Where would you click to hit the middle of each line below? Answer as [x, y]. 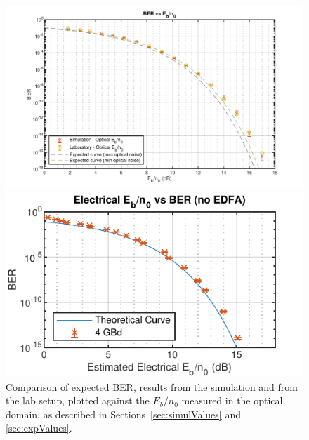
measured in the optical [232, 400]
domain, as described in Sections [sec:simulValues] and [123, 414]
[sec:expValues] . [39, 428]
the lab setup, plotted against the [78, 400]
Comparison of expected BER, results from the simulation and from [152, 386]
